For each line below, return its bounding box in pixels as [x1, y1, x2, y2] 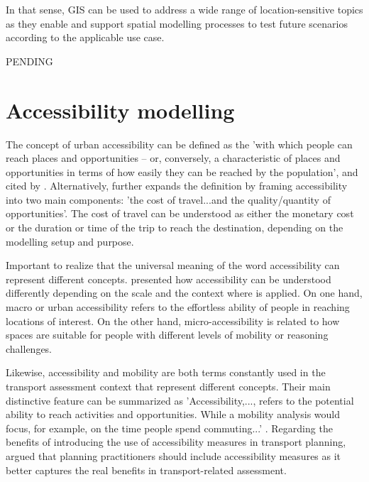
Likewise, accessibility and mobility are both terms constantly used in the [6, 365, 326, 380]
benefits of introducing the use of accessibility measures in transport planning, [6, 434, 346, 449]
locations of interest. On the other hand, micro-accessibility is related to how [6, 313, 340, 328]
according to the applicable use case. [6, 30, 165, 45]
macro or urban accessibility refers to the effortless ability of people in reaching [6, 300, 350, 314]
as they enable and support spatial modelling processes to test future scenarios [6, 16, 348, 31]
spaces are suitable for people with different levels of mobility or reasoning [6, 327, 329, 342]
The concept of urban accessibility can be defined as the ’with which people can [6, 136, 353, 151]
